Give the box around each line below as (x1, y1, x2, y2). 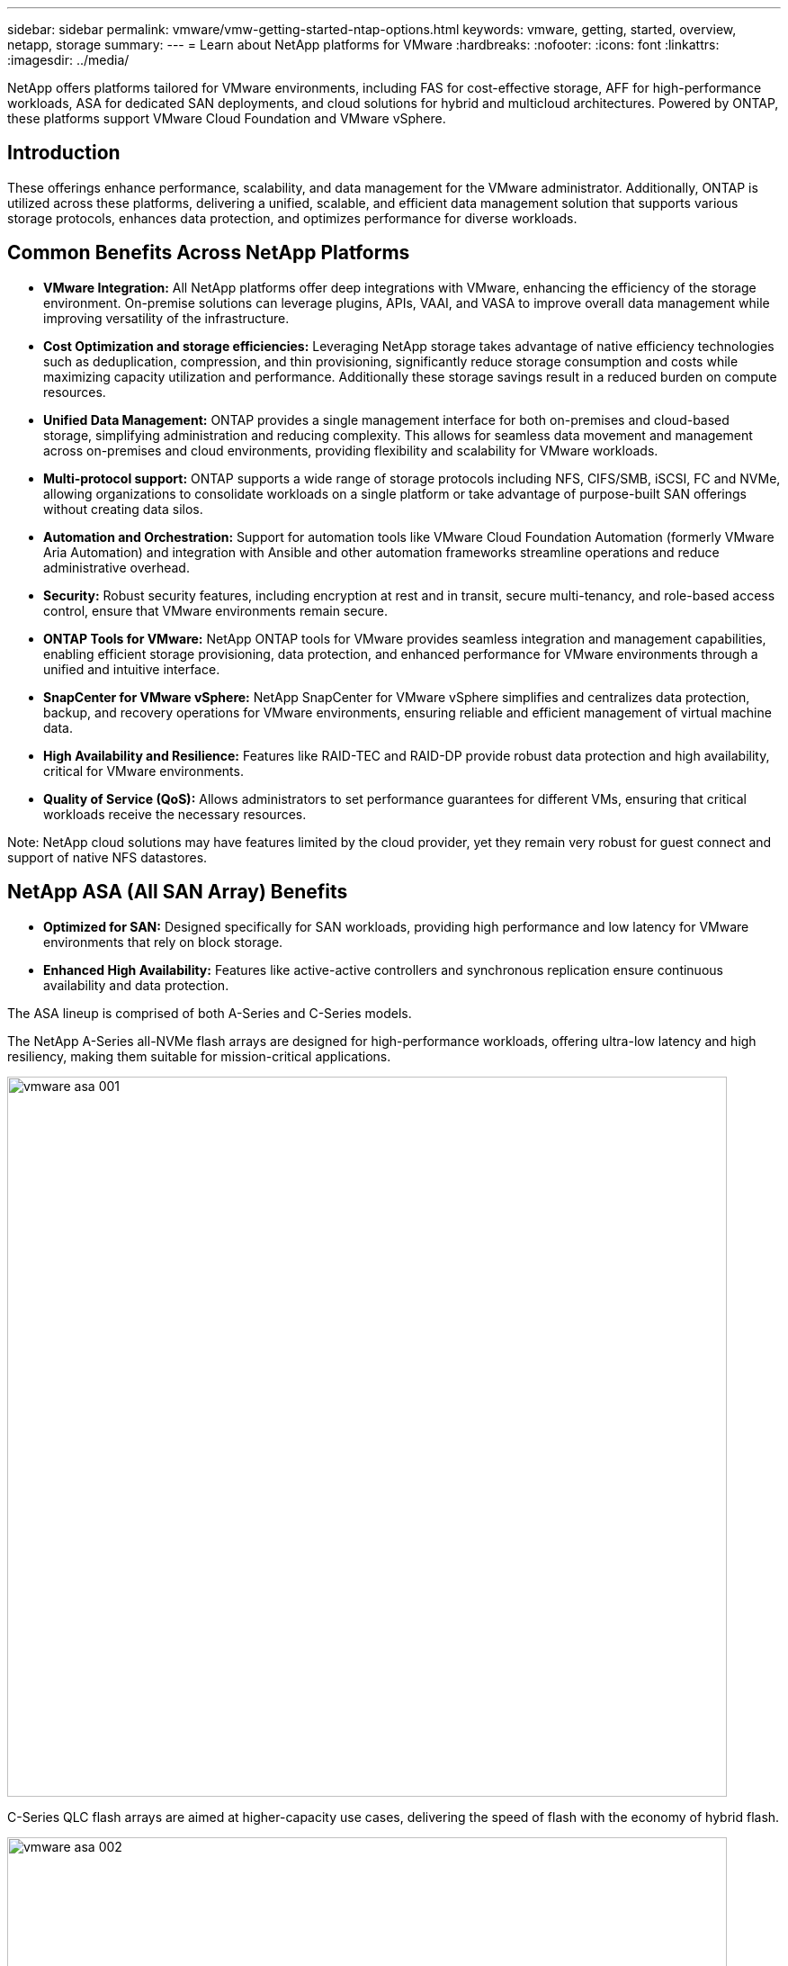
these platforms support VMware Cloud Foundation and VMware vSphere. (7, 111, 446, 126)
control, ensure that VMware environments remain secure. (43, 602, 388, 618)
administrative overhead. (43, 559, 190, 575)
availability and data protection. (43, 977, 229, 993)
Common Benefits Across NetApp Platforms (7, 241, 410, 265)
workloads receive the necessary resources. (43, 806, 307, 822)
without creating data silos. (43, 501, 203, 517)
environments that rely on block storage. (43, 933, 283, 950)
